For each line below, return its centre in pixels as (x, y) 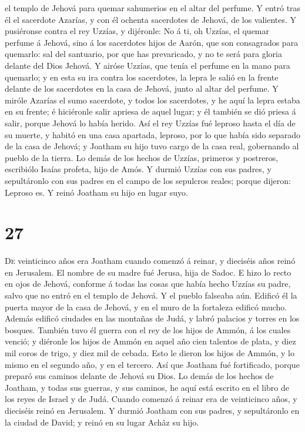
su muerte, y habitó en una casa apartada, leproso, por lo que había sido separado (153, 134)
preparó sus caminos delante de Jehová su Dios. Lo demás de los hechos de (139, 376)
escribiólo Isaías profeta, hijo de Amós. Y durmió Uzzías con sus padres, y (138, 169)
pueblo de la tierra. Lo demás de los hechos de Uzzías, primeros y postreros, (142, 157)
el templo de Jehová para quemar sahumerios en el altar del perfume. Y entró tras (153, 8)
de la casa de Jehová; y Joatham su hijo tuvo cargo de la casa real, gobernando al (152, 146)
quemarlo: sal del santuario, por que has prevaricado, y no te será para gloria (143, 54)
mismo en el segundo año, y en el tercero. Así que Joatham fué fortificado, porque (152, 364)
